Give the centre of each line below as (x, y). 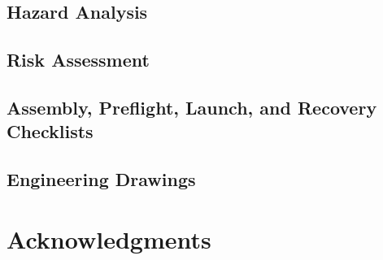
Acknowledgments (109, 238)
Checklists (50, 131)
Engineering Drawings (101, 179)
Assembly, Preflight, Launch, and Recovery (192, 107)
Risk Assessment (78, 60)
